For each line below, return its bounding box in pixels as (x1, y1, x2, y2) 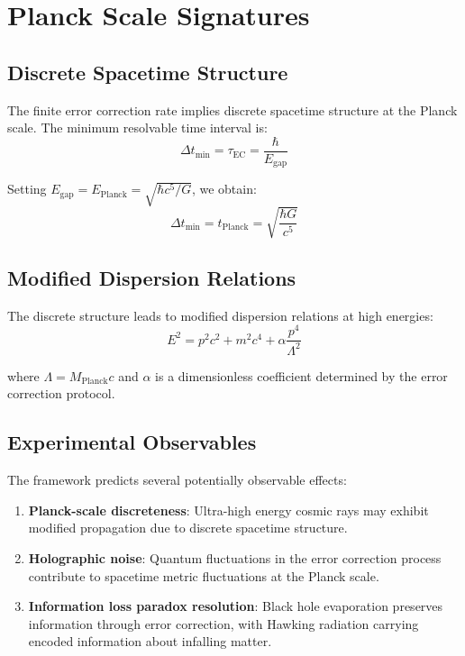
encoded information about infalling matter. (28, 632, 272, 651)
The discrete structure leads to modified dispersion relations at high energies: (7, 305, 433, 324)
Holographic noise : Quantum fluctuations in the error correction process (28, 549, 442, 568)
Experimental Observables (7, 428, 257, 456)
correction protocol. (7, 384, 115, 403)
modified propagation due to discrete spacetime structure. (28, 518, 348, 537)
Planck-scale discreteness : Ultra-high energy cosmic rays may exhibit (28, 500, 429, 519)
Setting (7, 179, 47, 198)
